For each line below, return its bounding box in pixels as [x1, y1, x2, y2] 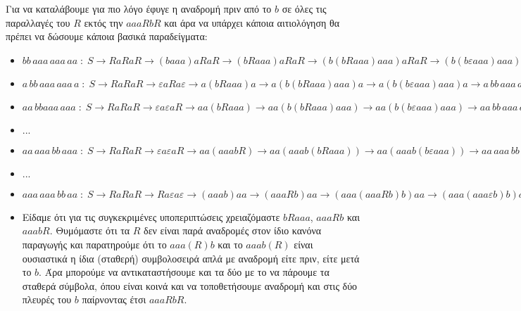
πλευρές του [22, 292, 72, 307]
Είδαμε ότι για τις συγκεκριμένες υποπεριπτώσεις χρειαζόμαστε [22, 209, 280, 224]
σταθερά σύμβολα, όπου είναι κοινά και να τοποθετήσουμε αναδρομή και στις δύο [22, 278, 358, 293]
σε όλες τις [282, 1, 327, 15]
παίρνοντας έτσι [82, 292, 146, 307]
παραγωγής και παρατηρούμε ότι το [22, 236, 167, 251]
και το [218, 236, 243, 251]
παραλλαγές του [6, 15, 70, 30]
